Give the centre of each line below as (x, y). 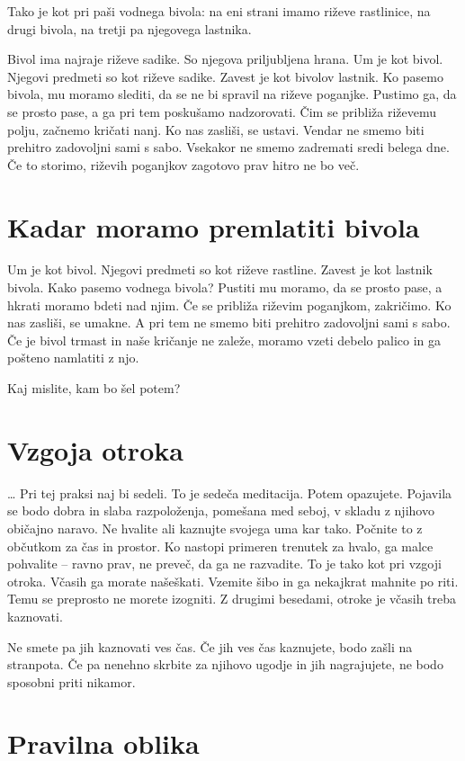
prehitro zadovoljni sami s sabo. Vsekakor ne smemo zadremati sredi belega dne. (228, 147)
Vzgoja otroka (95, 449)
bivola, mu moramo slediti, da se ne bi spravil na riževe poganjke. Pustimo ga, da (232, 94)
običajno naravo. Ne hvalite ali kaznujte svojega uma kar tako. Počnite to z (215, 528)
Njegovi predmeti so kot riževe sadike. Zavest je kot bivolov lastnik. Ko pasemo (225, 76)
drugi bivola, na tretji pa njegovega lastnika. (130, 28)
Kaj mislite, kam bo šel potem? (94, 388)
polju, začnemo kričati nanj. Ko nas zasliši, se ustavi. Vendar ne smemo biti (216, 129)
